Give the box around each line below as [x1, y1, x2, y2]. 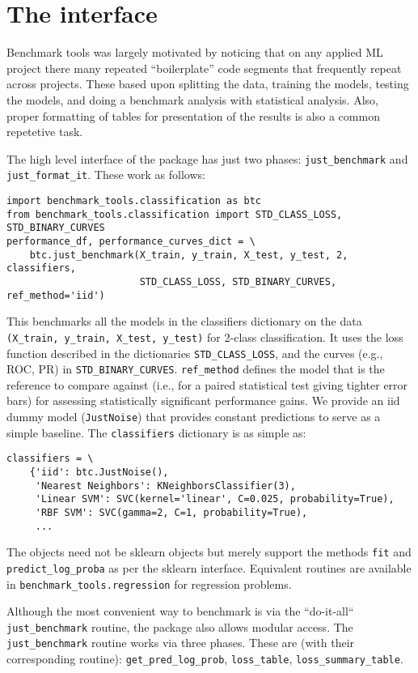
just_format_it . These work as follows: [6, 166, 205, 183]
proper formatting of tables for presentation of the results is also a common [6, 107, 380, 124]
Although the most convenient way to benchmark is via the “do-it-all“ [6, 603, 354, 620]
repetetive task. [6, 123, 83, 140]
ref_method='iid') [6, 289, 105, 301]
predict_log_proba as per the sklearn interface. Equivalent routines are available [6, 559, 412, 576]
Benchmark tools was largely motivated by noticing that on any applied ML [6, 44, 383, 61]
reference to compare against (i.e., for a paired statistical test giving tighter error [6, 376, 408, 393]
